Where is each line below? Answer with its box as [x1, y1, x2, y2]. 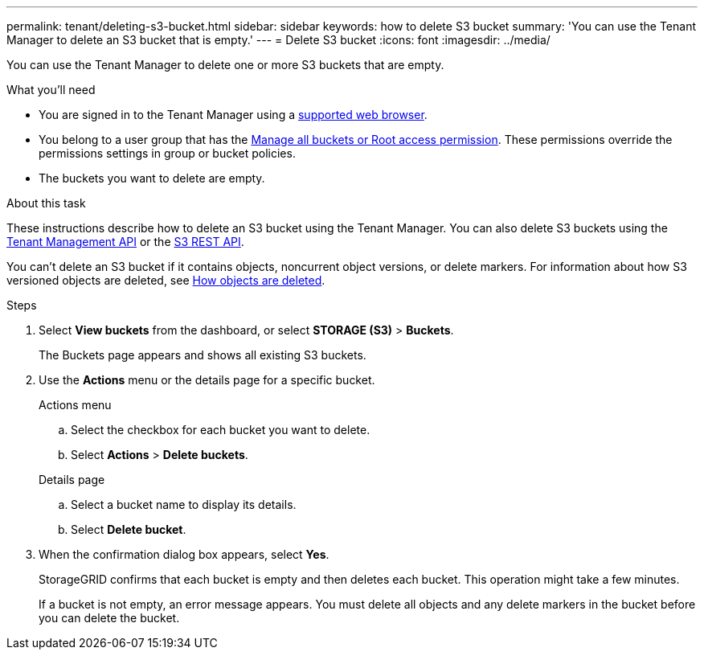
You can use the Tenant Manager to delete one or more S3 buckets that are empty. [6, 58, 444, 72]
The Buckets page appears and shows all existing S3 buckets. [39, 348, 366, 362]
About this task [6, 196, 86, 210]
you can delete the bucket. [39, 611, 180, 625]
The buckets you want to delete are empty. [39, 171, 265, 185]
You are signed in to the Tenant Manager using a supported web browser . [39, 108, 428, 121]
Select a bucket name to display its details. [71, 498, 297, 511]
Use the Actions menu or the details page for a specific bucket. [39, 373, 375, 387]
